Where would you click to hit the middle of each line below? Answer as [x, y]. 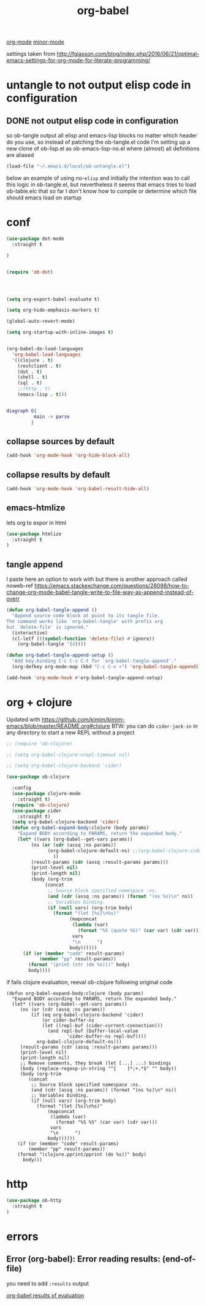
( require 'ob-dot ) [30, 272]
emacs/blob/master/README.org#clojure [58, 726]
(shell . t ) [32, 377]
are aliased [20, 155]
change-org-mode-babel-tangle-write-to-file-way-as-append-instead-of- [100, 592]
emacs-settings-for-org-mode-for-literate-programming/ [78, 60]
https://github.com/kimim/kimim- [83, 719]
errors [22, 1236]
